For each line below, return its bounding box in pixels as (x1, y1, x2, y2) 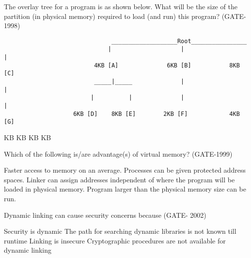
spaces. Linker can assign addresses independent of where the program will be (4, 174, 235, 184)
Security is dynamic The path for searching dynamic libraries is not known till (4, 226, 236, 236)
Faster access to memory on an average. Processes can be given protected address (4, 165, 246, 175)
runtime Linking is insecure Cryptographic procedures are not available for (4, 235, 226, 245)
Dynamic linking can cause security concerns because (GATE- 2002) (4, 210, 206, 220)
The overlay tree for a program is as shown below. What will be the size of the (4, 1, 237, 11)
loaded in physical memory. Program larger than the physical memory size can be (4, 184, 246, 194)
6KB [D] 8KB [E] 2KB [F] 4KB (73, 110, 240, 117)
